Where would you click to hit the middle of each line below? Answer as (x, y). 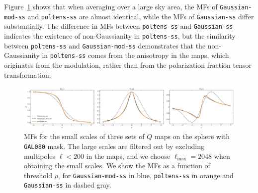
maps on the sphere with (192, 136)
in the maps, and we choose (128, 156)
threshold (38, 175)
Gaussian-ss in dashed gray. (68, 185)
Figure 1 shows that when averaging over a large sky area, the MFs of (111, 6)
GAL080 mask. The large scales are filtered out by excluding (114, 146)
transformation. (28, 74)
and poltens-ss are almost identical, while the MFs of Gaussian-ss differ (141, 16)
